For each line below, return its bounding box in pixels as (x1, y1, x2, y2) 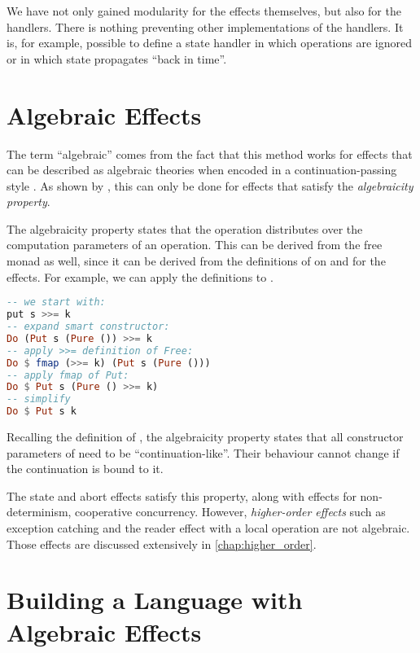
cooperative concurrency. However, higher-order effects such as (75, 503, 386, 520)
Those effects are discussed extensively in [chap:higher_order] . (7, 535, 317, 552)
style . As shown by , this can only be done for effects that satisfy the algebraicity (7, 177, 413, 194)
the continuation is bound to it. (7, 460, 164, 477)
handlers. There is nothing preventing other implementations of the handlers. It (7, 18, 404, 35)
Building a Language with (7, 583, 303, 616)
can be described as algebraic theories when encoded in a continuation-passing (7, 161, 397, 178)
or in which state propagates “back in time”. (7, 50, 227, 67)
